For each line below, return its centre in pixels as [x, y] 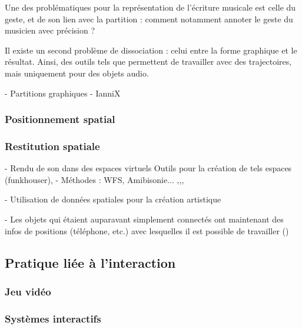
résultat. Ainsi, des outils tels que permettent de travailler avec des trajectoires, [148, 62]
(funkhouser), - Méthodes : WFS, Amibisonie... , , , [94, 179]
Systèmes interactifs [53, 318]
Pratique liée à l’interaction [90, 262]
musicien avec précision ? [50, 30]
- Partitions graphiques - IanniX [63, 93]
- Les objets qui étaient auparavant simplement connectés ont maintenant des [144, 219]
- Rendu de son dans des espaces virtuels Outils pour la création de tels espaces [148, 168]
